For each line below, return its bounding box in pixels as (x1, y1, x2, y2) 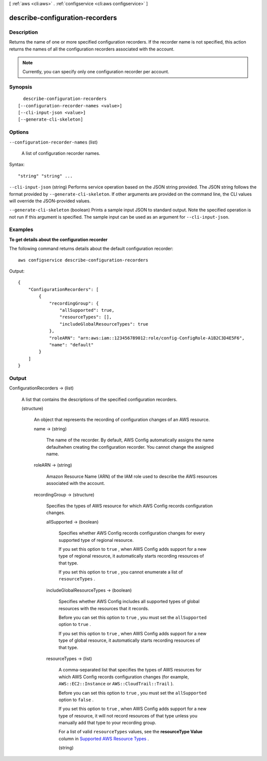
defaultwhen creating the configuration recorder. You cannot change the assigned (46, 444, 214, 450)
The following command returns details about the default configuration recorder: (9, 245, 174, 252)
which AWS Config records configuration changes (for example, (58, 673, 189, 680)
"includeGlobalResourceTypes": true (59, 321, 148, 327)
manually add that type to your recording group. (58, 720, 157, 726)
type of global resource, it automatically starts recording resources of (58, 637, 200, 643)
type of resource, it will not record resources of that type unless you (58, 713, 198, 718)
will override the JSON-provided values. (9, 198, 91, 204)
